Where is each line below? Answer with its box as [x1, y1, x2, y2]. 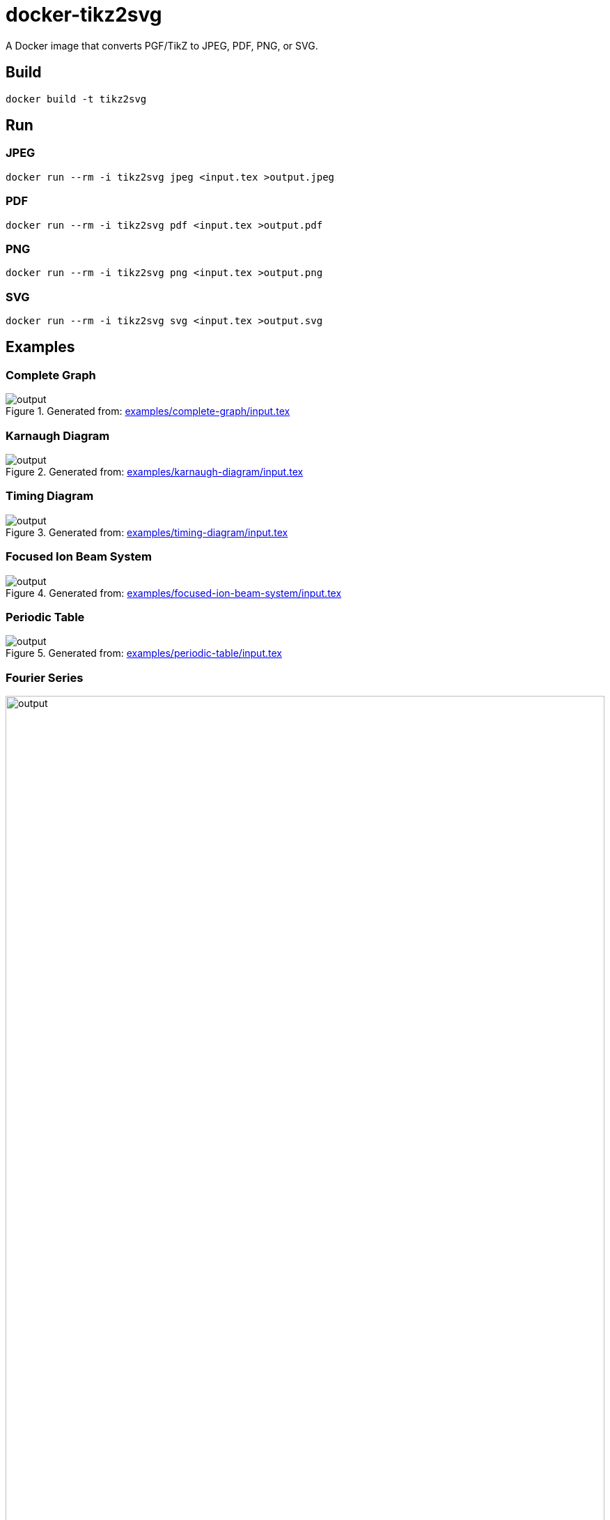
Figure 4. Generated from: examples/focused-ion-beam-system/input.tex [6, 586, 342, 599]
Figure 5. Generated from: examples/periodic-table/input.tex [6, 647, 282, 660]
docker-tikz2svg [6, 3, 162, 26]
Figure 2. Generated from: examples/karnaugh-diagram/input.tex [6, 466, 304, 478]
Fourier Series [6, 670, 84, 685]
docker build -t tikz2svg [6, 93, 147, 105]
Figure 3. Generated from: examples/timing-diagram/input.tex [6, 526, 288, 538]
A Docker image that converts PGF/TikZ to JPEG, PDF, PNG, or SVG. [6, 39, 318, 52]
